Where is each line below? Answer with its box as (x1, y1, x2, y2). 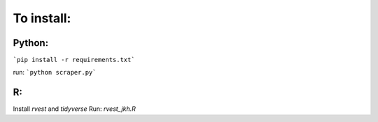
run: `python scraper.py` (13, 68, 97, 77)
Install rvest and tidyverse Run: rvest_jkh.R (13, 105, 136, 113)
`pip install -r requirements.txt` (13, 56, 136, 64)
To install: (13, 10, 71, 26)
